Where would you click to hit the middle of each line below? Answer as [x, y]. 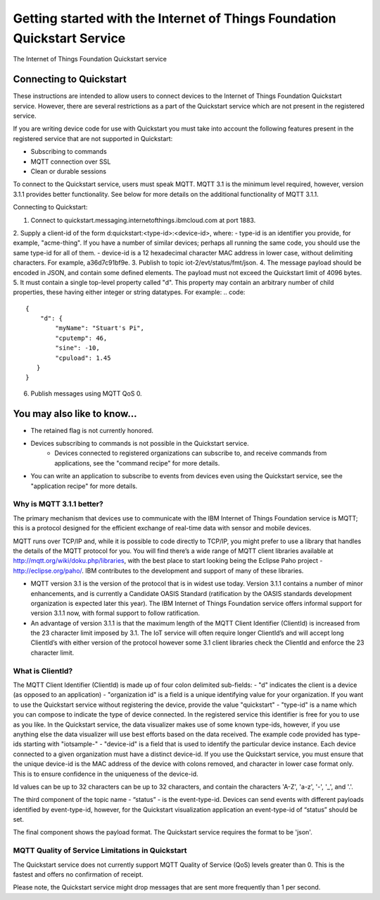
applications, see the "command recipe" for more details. [137, 463]
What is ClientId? [43, 671]
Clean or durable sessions [69, 171]
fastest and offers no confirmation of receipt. [78, 875]
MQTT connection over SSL [71, 162]
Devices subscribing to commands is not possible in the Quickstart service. [140, 444]
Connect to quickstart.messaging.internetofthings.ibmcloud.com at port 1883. [143, 220]
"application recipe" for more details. [84, 486]
